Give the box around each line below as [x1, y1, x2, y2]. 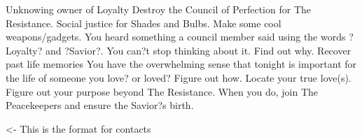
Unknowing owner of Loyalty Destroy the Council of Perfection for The [6, 2, 311, 16]
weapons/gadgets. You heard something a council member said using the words [6, 29, 346, 44]
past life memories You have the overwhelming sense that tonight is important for [6, 57, 357, 71]
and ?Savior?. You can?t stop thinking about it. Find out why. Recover [45, 43, 351, 57]
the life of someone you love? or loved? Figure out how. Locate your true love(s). [6, 70, 351, 85]
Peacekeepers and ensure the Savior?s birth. [6, 98, 194, 112]
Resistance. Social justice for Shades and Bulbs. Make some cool [6, 15, 281, 30]
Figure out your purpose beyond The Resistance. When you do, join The [6, 84, 319, 98]
